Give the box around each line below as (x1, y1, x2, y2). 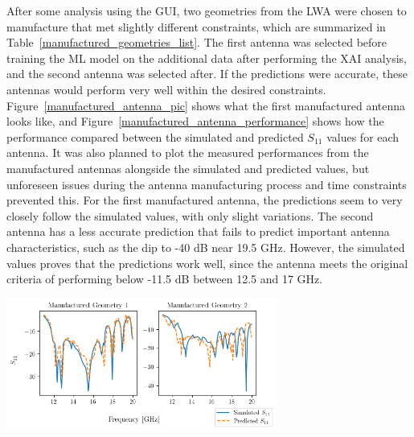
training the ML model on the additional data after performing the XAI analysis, (6, 49, 407, 66)
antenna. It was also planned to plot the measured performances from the (6, 144, 369, 161)
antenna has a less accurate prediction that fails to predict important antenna (6, 223, 390, 240)
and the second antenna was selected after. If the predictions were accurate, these (6, 65, 408, 82)
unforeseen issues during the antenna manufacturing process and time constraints (6, 175, 407, 192)
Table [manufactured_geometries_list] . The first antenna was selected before (6, 34, 387, 51)
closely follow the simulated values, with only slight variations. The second (6, 207, 374, 224)
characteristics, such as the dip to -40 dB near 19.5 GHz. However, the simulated (6, 238, 405, 255)
